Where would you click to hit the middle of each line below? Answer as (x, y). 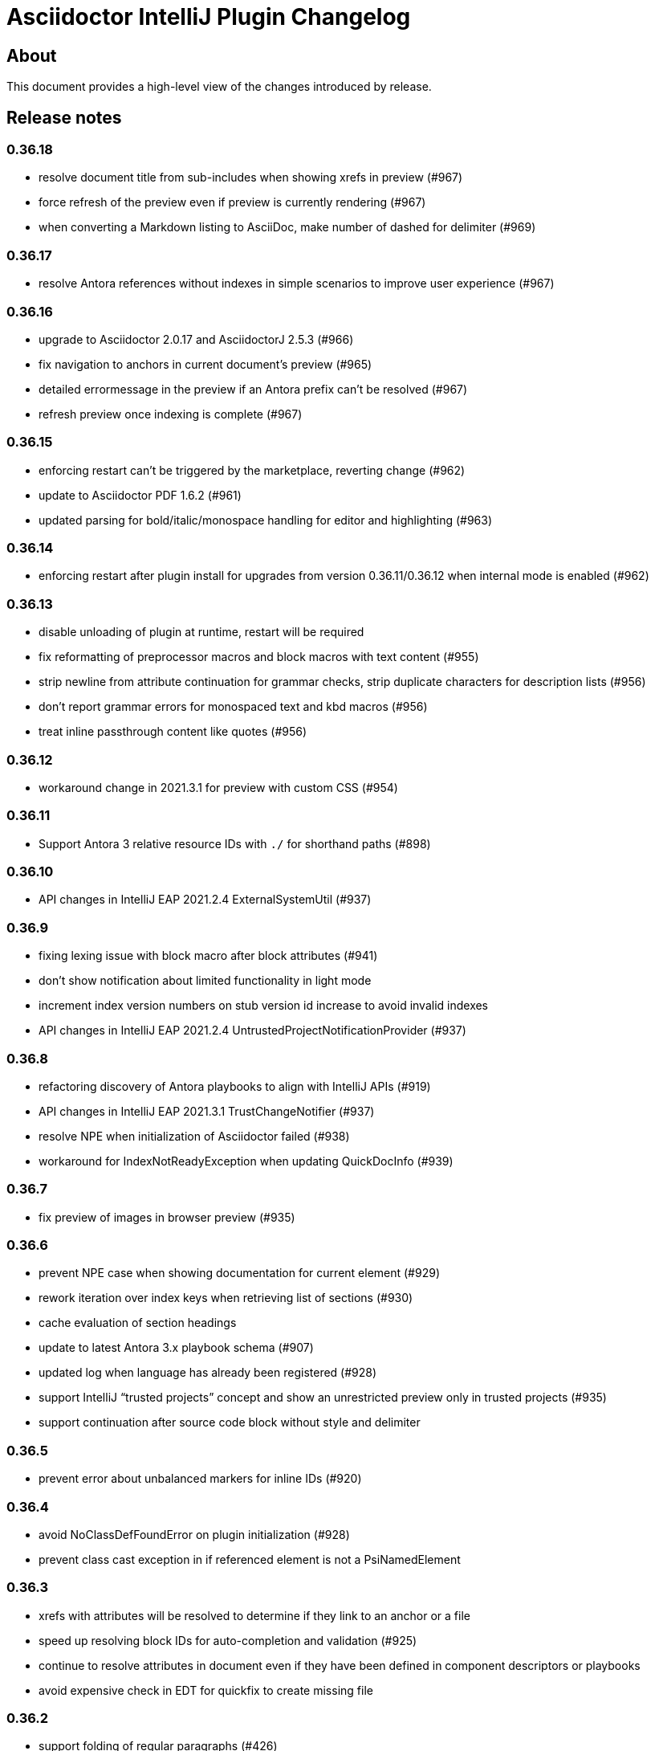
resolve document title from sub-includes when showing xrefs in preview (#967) (251, 178)
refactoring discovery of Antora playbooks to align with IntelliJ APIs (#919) (235, 1086)
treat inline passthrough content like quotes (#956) (173, 732)
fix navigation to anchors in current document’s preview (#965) (205, 364)
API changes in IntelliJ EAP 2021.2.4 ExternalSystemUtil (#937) (205, 900)
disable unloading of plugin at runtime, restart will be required (201, 632)
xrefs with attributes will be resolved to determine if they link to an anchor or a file (254, 1615)
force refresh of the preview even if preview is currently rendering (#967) (232, 202)
